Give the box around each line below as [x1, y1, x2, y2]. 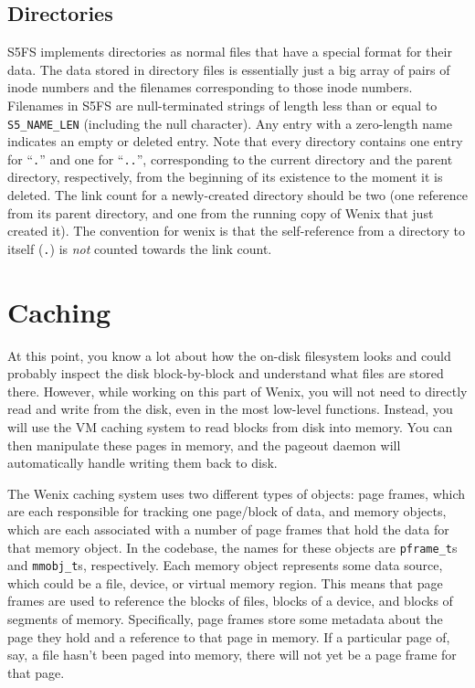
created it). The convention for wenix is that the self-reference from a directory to [7, 221, 465, 240]
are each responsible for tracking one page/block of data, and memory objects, [7, 502, 447, 521]
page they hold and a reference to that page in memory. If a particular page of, [7, 627, 450, 646]
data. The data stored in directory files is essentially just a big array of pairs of [7, 59, 450, 79]
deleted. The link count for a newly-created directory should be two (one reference [7, 185, 468, 205]
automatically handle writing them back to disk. [7, 453, 278, 472]
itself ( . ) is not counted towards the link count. [7, 238, 272, 258]
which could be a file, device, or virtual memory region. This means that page [7, 573, 443, 592]
